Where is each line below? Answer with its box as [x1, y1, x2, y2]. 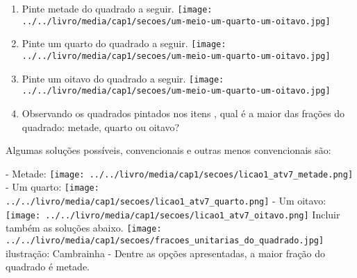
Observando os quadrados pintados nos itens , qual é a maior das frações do [22, 105, 345, 120]
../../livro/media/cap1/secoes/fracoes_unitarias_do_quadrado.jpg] [6, 236, 324, 245]
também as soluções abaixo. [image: [6, 220, 162, 235]
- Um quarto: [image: [6, 180, 99, 194]
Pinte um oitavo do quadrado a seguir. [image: [22, 71, 224, 85]
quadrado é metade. [6, 259, 90, 274]
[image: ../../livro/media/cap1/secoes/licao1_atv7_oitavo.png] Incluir [6, 207, 340, 221]
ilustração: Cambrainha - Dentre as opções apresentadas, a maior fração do [6, 245, 326, 260]
